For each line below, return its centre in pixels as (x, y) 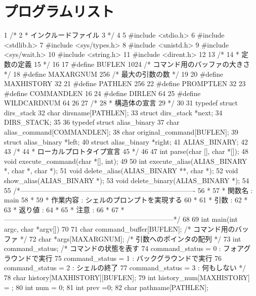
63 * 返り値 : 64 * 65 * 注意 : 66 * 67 (61, 209)
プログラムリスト (59, 11)
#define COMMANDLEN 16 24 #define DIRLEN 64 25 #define (102, 93)
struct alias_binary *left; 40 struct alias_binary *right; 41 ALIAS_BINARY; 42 (126, 141)
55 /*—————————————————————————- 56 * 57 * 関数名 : (128, 190)
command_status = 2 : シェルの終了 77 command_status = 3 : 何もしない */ (125, 268)
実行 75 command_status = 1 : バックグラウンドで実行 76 (130, 258)
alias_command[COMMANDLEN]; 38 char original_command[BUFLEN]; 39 (121, 132)
